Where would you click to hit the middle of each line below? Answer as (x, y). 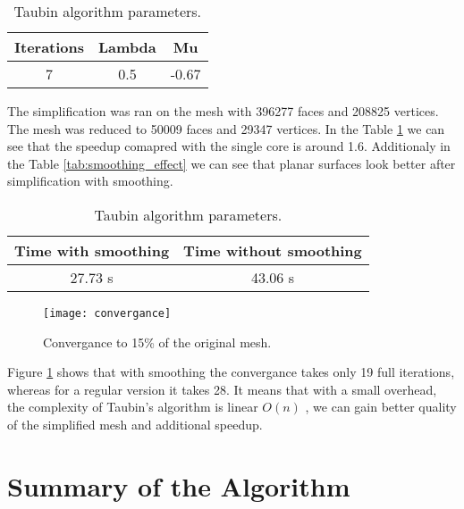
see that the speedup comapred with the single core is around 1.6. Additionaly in (229, 146)
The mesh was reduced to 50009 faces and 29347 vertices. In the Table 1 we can (226, 128)
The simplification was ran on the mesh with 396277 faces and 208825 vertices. (223, 111)
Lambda (127, 47)
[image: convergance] (107, 313)
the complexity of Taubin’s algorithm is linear (133, 407)
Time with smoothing (92, 250)
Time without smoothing (273, 250)
